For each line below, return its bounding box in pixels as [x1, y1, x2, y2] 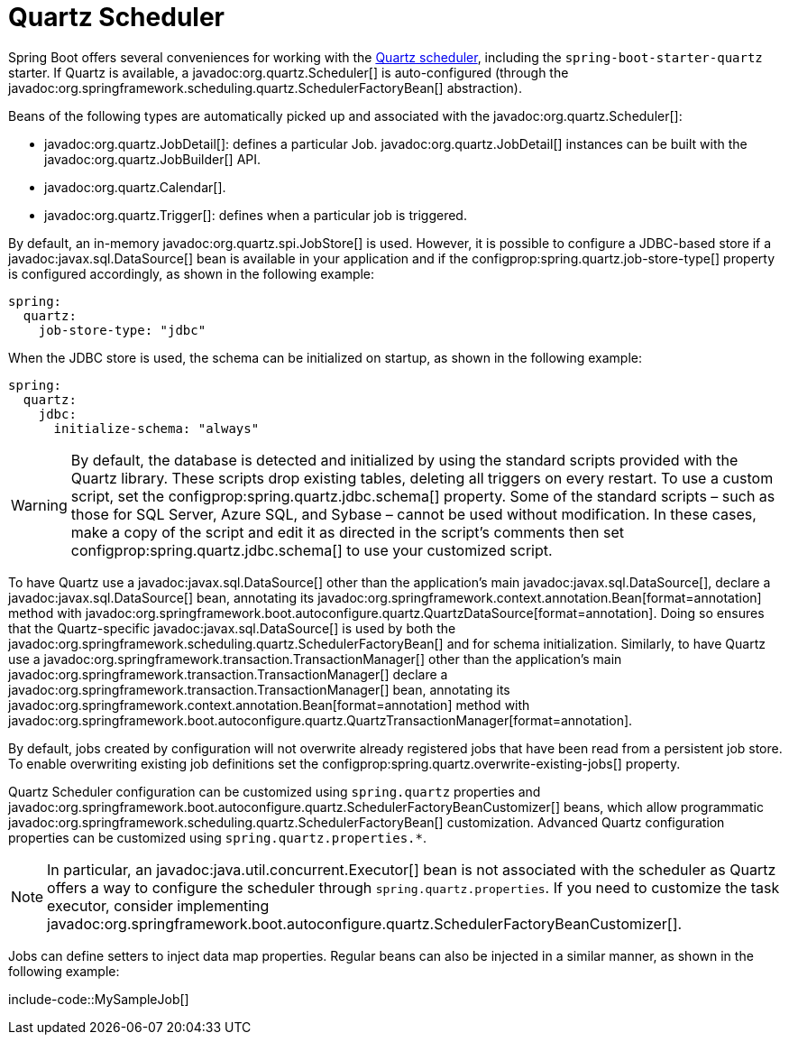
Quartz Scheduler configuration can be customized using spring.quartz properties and [8, 783, 541, 799]
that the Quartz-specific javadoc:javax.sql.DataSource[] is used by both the [8, 620, 456, 636]
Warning [11, 495, 68, 514]
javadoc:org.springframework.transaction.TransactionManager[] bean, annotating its [8, 681, 510, 697]
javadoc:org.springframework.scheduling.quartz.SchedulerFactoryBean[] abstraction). [8, 79, 522, 96]
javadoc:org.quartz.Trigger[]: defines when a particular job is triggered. [44, 207, 467, 223]
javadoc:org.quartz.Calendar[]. [44, 179, 226, 195]
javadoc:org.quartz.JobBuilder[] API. [44, 151, 261, 167]
